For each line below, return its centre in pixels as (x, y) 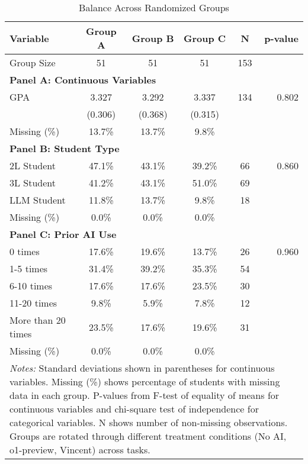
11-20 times (33, 303)
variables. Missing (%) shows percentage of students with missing (145, 381)
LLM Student (38, 200)
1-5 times (29, 268)
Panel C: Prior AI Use (63, 234)
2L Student (33, 165)
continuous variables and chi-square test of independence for (134, 409)
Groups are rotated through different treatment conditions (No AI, (148, 436)
